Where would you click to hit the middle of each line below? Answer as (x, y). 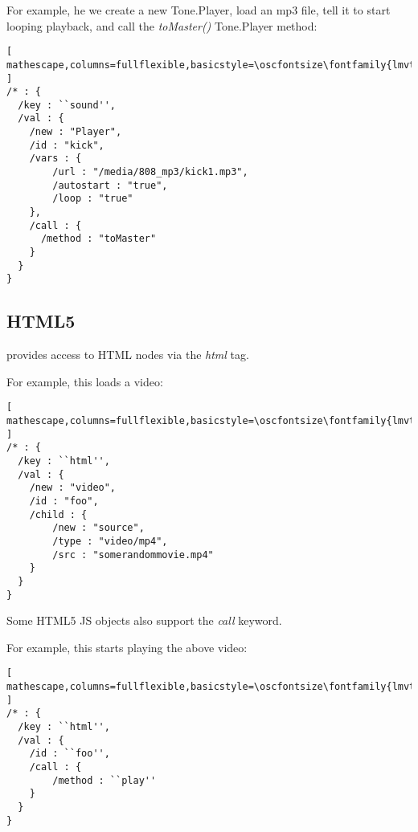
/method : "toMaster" (98, 239)
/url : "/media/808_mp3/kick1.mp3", (150, 172)
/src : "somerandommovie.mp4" (133, 555)
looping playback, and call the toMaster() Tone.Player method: (162, 25)
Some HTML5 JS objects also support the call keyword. (144, 620)
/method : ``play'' (104, 780)
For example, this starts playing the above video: (127, 647)
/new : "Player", (76, 132)
